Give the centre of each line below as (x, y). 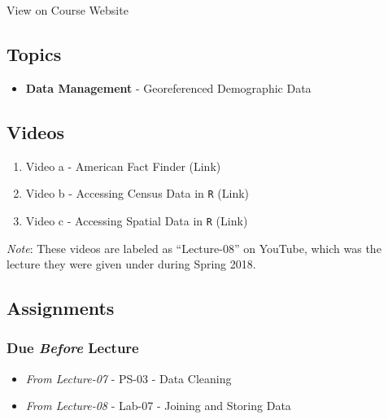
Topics (34, 53)
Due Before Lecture (73, 348)
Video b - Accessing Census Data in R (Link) (137, 193)
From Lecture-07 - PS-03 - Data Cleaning (129, 378)
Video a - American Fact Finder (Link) (123, 166)
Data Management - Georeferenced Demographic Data (168, 87)
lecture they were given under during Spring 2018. (131, 264)
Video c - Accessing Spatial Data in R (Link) (137, 220)
